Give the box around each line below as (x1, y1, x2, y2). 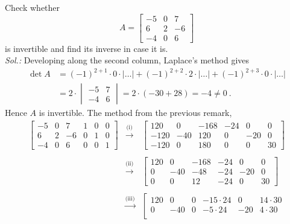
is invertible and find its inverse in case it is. (5, 42, 168, 54)
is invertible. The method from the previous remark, (39, 106, 232, 119)
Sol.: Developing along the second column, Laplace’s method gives (5, 54, 250, 66)
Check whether (5, 1, 60, 13)
